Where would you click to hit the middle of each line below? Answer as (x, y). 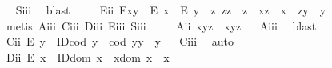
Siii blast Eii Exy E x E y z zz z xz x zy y (171, 10)
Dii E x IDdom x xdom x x (88, 56)
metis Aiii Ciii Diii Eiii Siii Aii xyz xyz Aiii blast (161, 25)
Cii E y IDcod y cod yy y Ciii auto (120, 41)
